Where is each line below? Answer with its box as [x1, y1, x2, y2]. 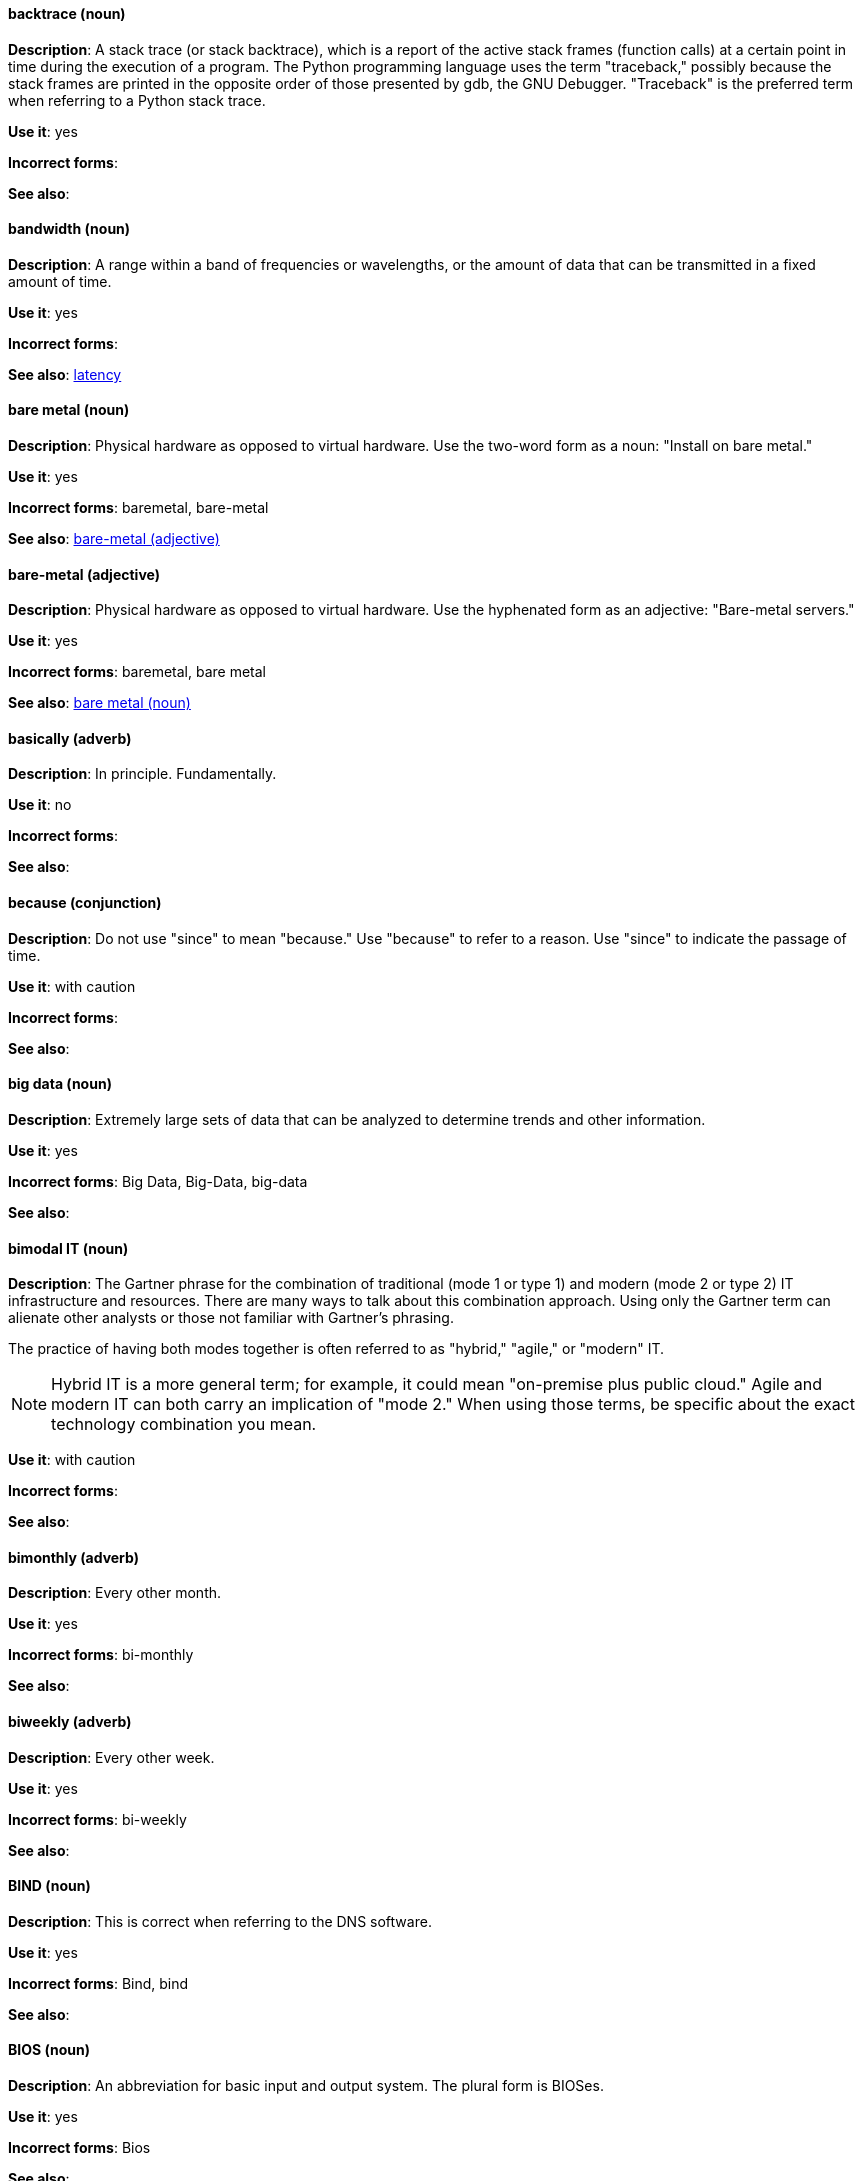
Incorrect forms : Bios [8, 2139, 151, 2157]
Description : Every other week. [8, 1748, 215, 1766]
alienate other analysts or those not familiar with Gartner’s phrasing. [8, 1309, 454, 1327]
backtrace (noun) [8, 5, 126, 22]
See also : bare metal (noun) [8, 694, 191, 712]
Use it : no [8, 796, 72, 814]
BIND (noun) [8, 1877, 91, 1895]
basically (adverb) [8, 729, 132, 747]
